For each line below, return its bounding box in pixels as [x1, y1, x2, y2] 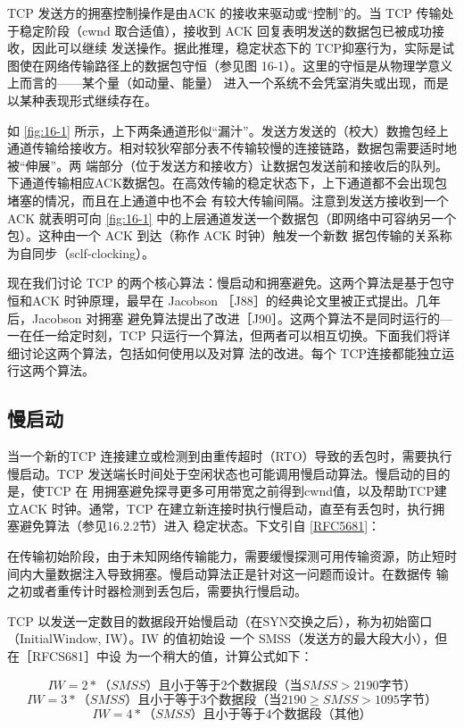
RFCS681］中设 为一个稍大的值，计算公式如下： [31, 647, 313, 665]
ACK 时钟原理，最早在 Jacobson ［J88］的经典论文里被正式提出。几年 [31, 290, 441, 309]
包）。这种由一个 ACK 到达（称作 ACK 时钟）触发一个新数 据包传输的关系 [7, 226, 440, 245]
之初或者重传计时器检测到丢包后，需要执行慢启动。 [7, 582, 307, 600]
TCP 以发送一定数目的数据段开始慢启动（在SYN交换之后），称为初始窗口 [7, 611, 433, 630]
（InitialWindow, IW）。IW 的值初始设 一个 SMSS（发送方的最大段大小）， [7, 629, 435, 648]
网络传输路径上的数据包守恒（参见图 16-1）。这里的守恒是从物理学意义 [44, 55, 453, 74]
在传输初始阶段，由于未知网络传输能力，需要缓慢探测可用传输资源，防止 [7, 547, 432, 565]
